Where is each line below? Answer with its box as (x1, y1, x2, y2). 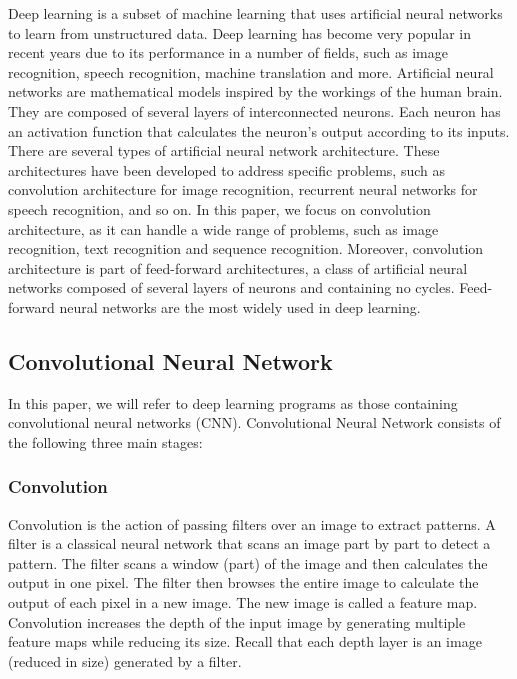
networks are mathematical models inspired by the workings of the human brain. (8, 81, 503, 102)
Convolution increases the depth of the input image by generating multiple (8, 611, 466, 632)
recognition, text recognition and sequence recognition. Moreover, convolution (8, 238, 484, 259)
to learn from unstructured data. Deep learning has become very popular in (8, 22, 472, 43)
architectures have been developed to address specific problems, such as (8, 159, 445, 180)
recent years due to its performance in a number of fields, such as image (8, 42, 448, 63)
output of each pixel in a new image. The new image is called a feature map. (8, 592, 478, 613)
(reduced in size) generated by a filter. (8, 650, 242, 671)
